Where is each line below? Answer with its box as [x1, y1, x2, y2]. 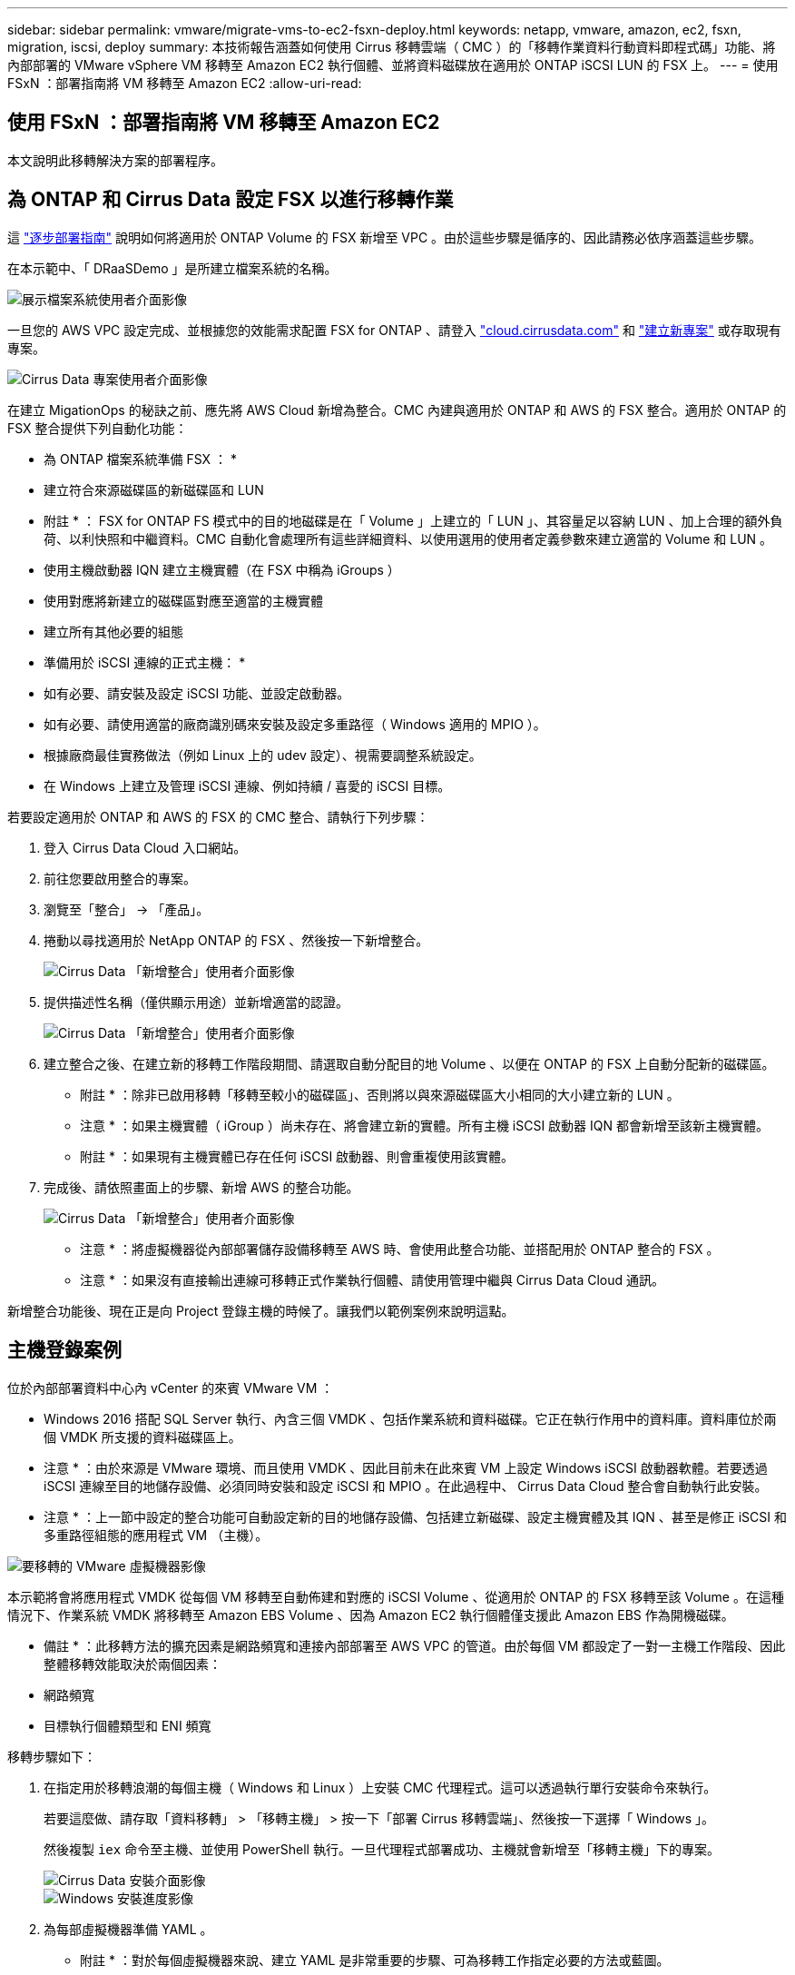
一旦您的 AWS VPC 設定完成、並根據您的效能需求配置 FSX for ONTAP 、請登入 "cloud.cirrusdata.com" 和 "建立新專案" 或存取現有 [7, 321, 781, 338]
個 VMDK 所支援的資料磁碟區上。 [44, 1428, 241, 1445]
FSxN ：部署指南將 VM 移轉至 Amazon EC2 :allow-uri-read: [7, 75, 362, 91]
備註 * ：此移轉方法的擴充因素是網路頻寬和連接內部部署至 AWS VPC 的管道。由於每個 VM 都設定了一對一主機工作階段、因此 [44, 1637, 786, 1654]
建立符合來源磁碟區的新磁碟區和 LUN [44, 481, 264, 498]
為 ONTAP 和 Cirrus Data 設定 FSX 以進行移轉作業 [7, 188, 454, 212]
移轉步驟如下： [7, 1748, 96, 1764]
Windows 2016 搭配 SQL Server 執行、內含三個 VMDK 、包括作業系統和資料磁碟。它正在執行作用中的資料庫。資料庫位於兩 [44, 1410, 777, 1427]
